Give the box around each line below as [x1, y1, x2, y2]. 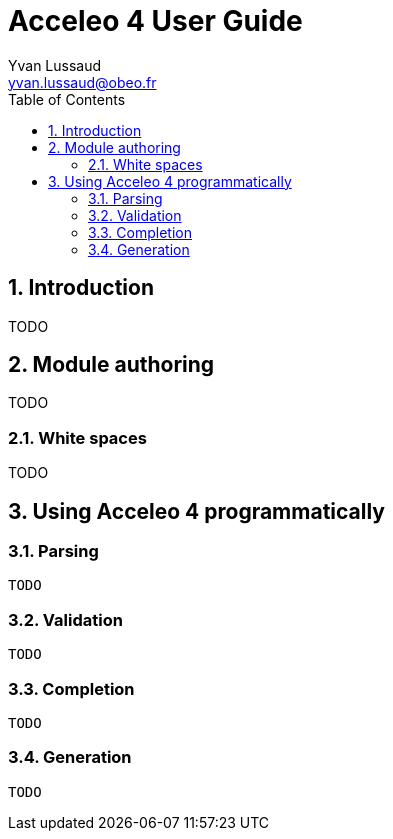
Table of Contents [8, 90, 126, 108]
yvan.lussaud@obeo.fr [8, 73, 157, 91]
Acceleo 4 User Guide [8, 4, 303, 38]
